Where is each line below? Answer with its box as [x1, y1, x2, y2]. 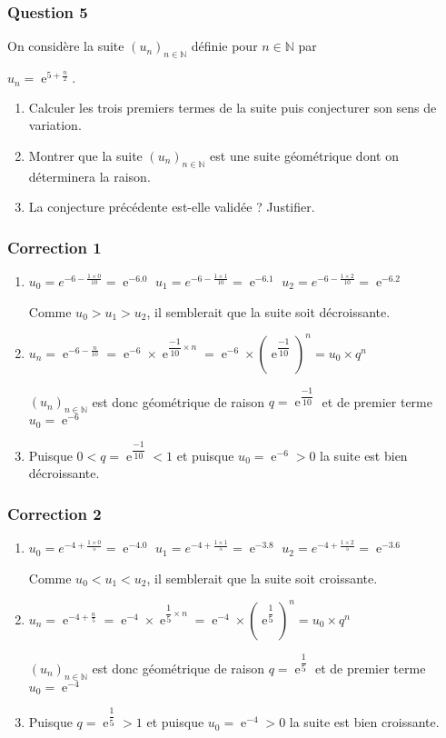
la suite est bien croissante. [289, 713, 440, 732]
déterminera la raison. [28, 166, 151, 185]
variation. [28, 115, 82, 135]
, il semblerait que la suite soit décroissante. [146, 302, 391, 321]
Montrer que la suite [28, 145, 143, 165]
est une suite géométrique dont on [210, 145, 399, 165]
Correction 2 [7, 502, 102, 524]
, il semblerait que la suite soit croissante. [146, 568, 378, 587]
